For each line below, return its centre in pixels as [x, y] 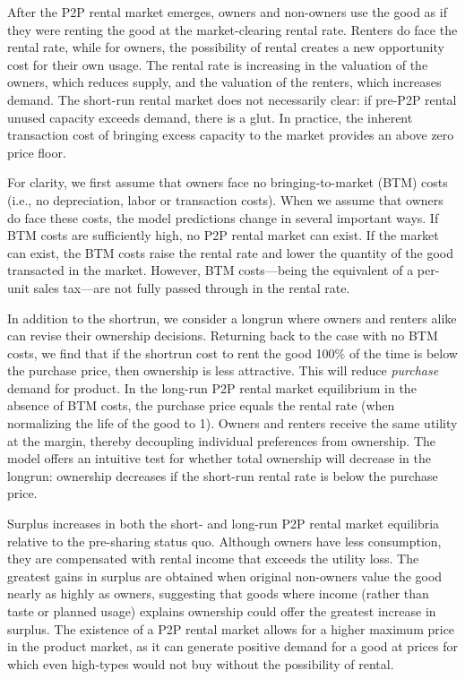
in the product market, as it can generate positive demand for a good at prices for [232, 646]
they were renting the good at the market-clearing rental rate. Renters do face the [232, 29]
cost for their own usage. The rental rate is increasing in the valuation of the [218, 64]
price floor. [37, 152]
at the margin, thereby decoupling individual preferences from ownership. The [221, 440]
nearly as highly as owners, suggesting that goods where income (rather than [218, 593]
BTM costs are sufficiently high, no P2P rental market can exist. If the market [223, 235]
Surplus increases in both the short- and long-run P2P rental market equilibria [224, 524]
